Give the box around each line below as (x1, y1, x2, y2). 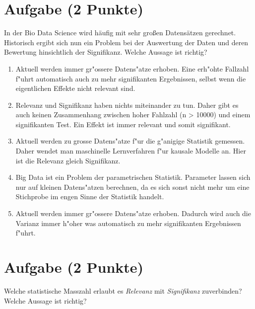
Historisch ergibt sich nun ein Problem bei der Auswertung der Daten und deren (4, 37, 249, 47)
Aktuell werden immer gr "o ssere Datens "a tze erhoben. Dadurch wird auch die (15, 208, 251, 219)
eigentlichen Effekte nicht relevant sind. (15, 83, 135, 93)
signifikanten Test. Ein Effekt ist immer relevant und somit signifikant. (15, 119, 231, 129)
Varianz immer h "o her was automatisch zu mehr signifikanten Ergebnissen (15, 218, 241, 228)
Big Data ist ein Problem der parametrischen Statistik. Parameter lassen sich (15, 172, 251, 182)
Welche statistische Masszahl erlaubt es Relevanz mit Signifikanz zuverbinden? (4, 285, 242, 296)
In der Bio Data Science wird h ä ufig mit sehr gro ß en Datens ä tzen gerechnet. (4, 27, 236, 38)
